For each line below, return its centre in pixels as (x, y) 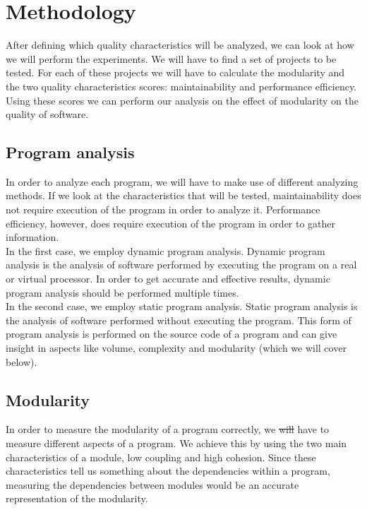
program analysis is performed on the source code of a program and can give (172, 334)
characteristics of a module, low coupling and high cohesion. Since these (161, 457)
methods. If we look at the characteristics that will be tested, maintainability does (183, 195)
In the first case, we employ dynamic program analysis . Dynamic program (166, 250)
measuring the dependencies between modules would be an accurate (152, 484)
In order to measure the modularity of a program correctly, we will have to (168, 429)
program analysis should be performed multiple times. (122, 292)
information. (32, 237)
